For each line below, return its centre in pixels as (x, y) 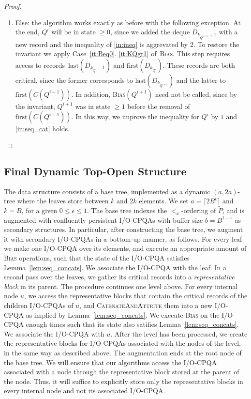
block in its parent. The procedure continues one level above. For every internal (121, 286)
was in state (93, 106)
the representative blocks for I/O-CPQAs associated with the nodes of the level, (122, 343)
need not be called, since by (196, 94)
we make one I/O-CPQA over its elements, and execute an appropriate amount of (125, 248)
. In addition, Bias (98, 94)
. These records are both (199, 65)
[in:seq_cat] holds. (42, 129)
